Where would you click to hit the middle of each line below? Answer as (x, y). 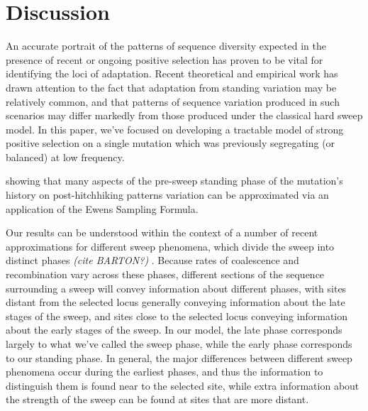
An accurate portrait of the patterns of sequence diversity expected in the (166, 46)
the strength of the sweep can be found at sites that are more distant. (157, 399)
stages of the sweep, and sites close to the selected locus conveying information (177, 316)
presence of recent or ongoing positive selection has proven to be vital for (165, 59)
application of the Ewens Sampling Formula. (102, 208)
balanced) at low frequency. (65, 157)
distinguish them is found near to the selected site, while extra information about (183, 385)
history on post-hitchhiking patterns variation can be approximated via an (167, 195)
